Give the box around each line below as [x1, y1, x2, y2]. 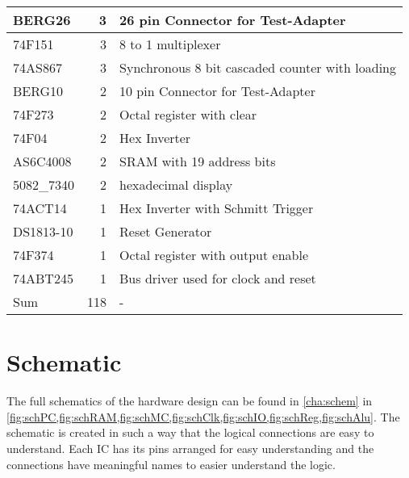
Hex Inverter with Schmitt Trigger [119, 199, 314, 217]
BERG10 [13, 82, 64, 100]
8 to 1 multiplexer [119, 35, 221, 53]
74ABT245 [13, 269, 73, 287]
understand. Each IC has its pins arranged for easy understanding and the [6, 439, 374, 456]
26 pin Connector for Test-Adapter [119, 10, 346, 29]
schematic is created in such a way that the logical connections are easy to [6, 424, 374, 441]
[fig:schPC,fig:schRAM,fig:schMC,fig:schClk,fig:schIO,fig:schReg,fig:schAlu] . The [6, 408, 400, 425]
